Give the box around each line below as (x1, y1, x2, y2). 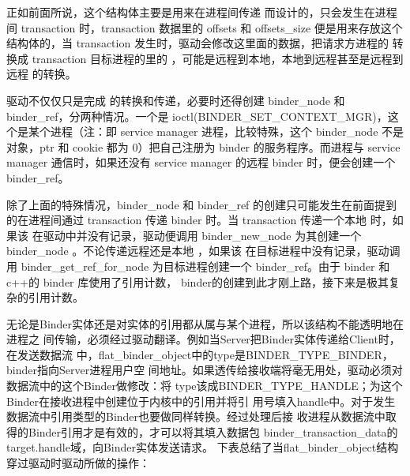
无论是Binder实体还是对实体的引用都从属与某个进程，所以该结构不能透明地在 (6, 315, 404, 332)
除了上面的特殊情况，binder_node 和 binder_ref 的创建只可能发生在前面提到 (6, 196, 397, 212)
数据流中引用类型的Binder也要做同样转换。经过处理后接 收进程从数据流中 (6, 408, 386, 425)
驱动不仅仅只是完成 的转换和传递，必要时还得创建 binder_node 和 (6, 92, 345, 108)
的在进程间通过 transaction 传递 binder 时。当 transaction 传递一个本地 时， (6, 212, 393, 228)
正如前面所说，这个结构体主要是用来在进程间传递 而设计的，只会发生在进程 (6, 4, 397, 20)
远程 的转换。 (6, 66, 77, 82)
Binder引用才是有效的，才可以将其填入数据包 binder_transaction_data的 (28, 423, 398, 440)
